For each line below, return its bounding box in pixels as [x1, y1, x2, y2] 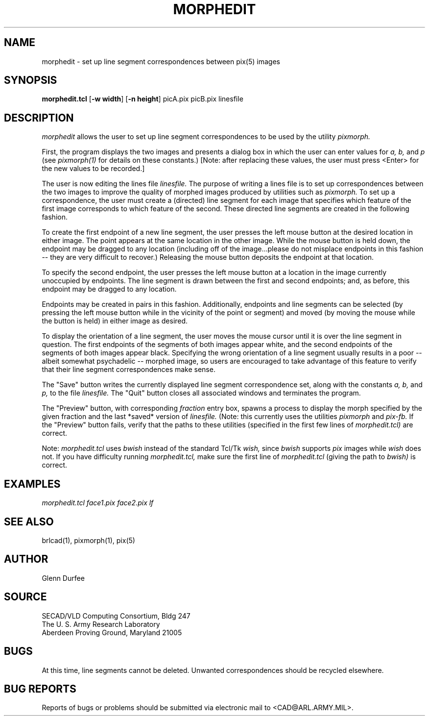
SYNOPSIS [4, 74, 57, 87]
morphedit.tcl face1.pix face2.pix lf [42, 498, 154, 507]
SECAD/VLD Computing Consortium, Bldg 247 [42, 611, 191, 620]
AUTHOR [4, 553, 48, 566]
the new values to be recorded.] [42, 164, 145, 173]
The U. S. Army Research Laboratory [42, 620, 160, 628]
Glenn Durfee [42, 573, 85, 582]
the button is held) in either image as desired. [42, 317, 188, 325]
